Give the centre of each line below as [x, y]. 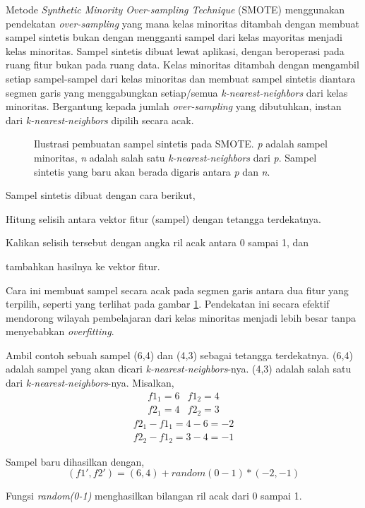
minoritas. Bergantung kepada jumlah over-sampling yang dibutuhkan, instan [174, 106]
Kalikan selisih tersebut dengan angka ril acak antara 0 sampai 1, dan [157, 242]
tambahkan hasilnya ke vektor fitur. [83, 266]
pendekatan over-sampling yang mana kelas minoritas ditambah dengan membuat [182, 23]
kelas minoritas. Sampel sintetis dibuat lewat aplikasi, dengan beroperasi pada [175, 50]
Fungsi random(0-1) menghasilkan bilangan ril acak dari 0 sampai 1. [154, 496]
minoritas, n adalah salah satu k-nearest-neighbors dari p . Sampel [175, 157]
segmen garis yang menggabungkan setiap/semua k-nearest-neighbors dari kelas [177, 92]
